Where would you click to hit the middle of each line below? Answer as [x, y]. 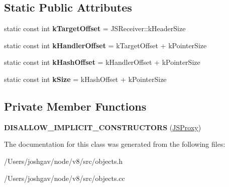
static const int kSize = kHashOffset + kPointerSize [85, 79]
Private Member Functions [75, 106]
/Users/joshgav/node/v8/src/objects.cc [65, 178]
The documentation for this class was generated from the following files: [115, 144]
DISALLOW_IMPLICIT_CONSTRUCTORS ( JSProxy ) [103, 127]
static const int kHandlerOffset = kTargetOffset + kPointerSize [105, 45]
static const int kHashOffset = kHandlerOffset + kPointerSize [102, 62]
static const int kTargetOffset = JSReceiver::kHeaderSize [95, 28]
